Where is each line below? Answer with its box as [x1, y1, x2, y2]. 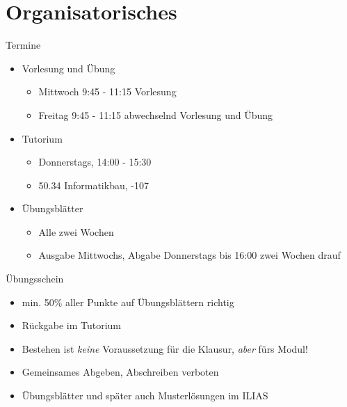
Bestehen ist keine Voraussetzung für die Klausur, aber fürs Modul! [22, 341, 308, 356]
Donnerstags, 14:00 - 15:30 [38, 154, 152, 169]
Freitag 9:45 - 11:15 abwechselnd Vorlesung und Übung [38, 107, 273, 122]
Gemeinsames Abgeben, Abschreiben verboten [22, 365, 219, 379]
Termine [6, 38, 41, 52]
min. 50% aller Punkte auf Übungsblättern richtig [22, 294, 234, 309]
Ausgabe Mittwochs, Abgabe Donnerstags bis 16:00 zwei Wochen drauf [38, 248, 341, 262]
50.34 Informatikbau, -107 [38, 177, 149, 192]
